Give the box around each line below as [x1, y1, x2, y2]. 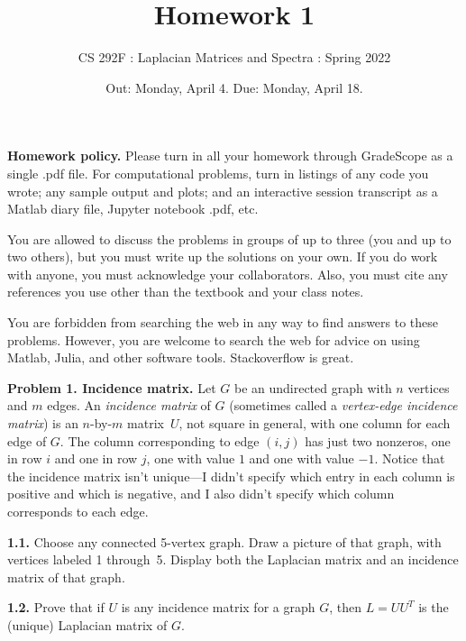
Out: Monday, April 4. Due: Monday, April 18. [105, 78, 363, 96]
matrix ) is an [7, 414, 78, 433]
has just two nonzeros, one [305, 431, 451, 450]
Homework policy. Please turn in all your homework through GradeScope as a [7, 146, 453, 165]
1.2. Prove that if [7, 598, 105, 617]
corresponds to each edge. [7, 502, 149, 520]
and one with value [249, 449, 354, 468]
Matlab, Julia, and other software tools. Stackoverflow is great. [7, 348, 354, 367]
